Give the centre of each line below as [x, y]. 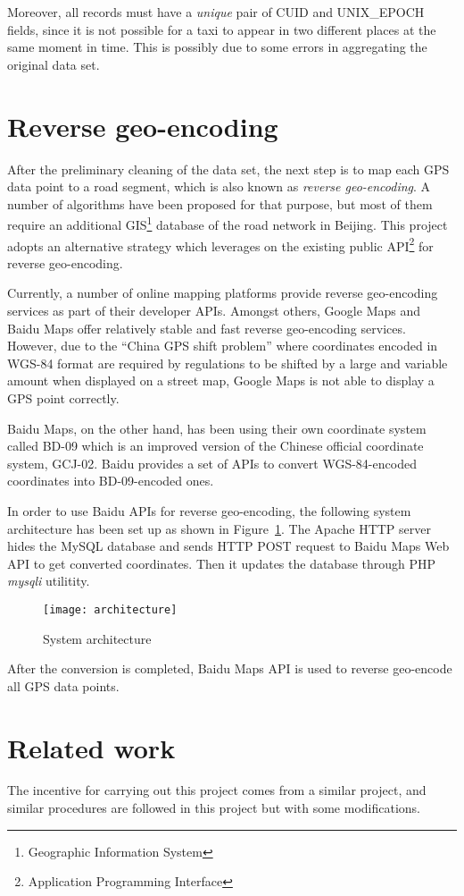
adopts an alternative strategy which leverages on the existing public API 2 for [220, 244]
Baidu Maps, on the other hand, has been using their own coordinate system [217, 428]
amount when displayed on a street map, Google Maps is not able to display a [221, 380]
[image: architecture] [110, 609]
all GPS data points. [63, 685]
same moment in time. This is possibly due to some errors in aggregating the [217, 47]
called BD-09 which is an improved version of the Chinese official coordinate [215, 446]
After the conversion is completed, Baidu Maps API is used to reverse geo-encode [230, 668]
